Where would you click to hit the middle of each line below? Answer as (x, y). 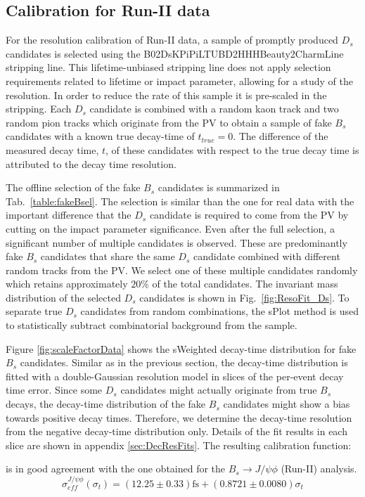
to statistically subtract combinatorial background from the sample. (152, 325)
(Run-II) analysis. (319, 469)
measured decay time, (52, 149)
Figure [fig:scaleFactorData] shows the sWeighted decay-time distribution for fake (181, 348)
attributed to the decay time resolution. (91, 163)
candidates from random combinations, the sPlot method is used (219, 311)
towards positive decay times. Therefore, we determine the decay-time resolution (179, 417)
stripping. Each (39, 109)
